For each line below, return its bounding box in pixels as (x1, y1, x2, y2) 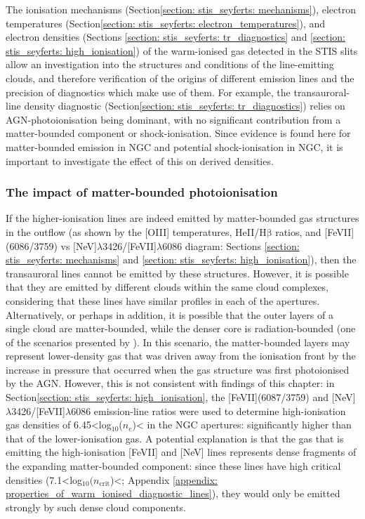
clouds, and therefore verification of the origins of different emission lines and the (6, 70, 354, 85)
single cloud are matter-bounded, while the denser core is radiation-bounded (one (6, 321, 356, 336)
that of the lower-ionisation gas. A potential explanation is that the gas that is (6, 431, 344, 445)
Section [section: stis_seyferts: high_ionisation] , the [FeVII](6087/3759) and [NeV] (6, 390, 356, 405)
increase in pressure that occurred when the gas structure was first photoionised (6, 362, 350, 376)
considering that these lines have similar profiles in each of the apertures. (6, 293, 320, 308)
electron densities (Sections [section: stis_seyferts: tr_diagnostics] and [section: (6, 29, 345, 44)
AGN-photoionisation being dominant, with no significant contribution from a (6, 112, 341, 126)
